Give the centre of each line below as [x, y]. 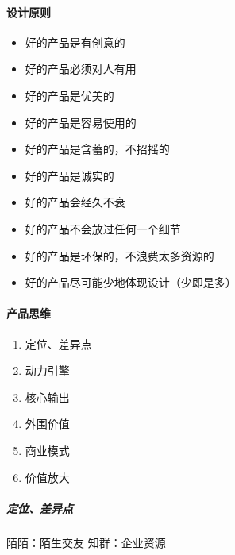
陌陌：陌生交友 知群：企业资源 [86, 542]
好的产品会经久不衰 [75, 202]
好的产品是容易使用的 [81, 122]
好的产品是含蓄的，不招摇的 [97, 149]
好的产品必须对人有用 [81, 69]
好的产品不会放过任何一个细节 [103, 228]
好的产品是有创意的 [75, 42]
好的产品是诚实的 [69, 175]
